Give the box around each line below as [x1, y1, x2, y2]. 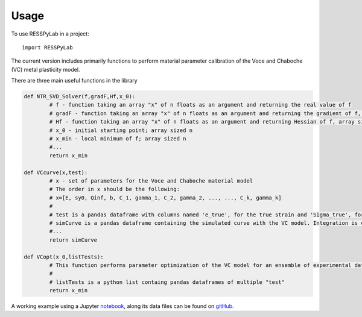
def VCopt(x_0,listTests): [24, 253, 104, 260]
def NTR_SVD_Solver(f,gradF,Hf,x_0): [24, 93, 136, 100]
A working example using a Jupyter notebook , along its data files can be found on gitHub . [11, 303, 235, 310]
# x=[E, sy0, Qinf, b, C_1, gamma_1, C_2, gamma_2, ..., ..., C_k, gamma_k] [49, 194, 282, 201]
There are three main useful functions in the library [11, 77, 138, 84]
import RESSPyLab [22, 44, 73, 51]
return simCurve [49, 236, 98, 243]
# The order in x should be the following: [49, 186, 180, 193]
